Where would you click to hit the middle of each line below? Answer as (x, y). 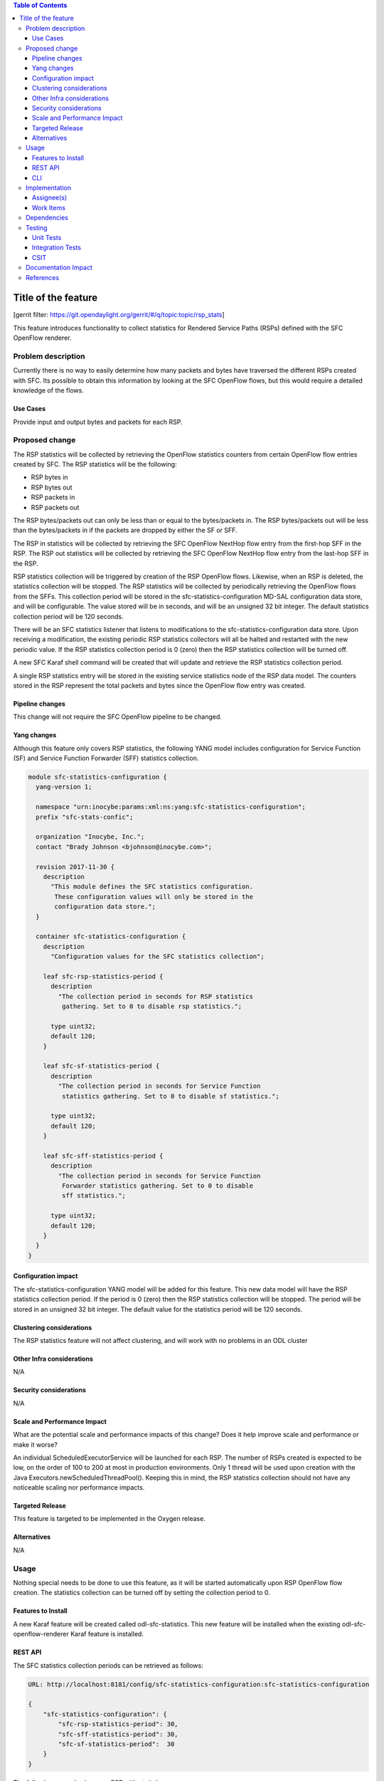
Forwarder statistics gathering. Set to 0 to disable (158, 1186)
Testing (37, 227)
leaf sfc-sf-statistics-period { (101, 1066)
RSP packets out (55, 507)
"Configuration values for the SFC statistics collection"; (158, 957)
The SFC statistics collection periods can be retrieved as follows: (108, 1665)
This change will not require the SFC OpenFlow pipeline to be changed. (117, 717)
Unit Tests (47, 237)
